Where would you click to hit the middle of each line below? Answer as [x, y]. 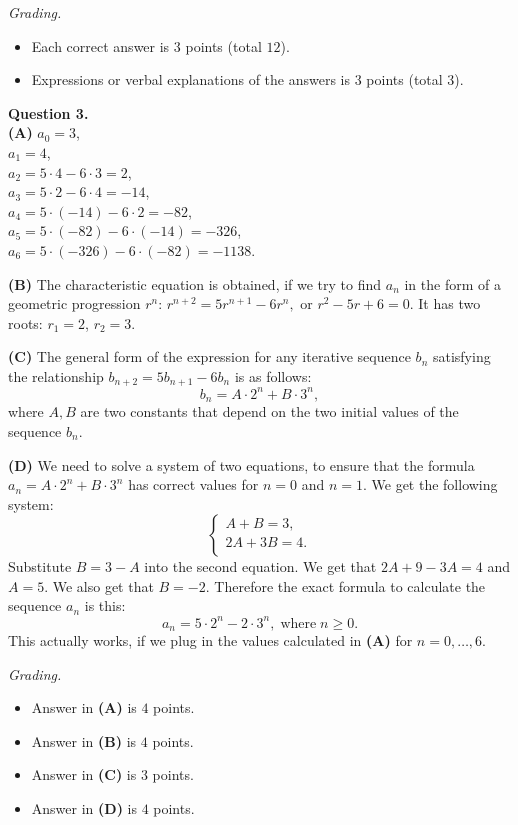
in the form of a [452, 283]
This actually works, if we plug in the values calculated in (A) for [210, 640]
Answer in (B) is [84, 740]
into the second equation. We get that [260, 566]
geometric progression [74, 303]
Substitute [40, 566]
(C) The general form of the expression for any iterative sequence [209, 356]
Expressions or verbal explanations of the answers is [191, 79]
